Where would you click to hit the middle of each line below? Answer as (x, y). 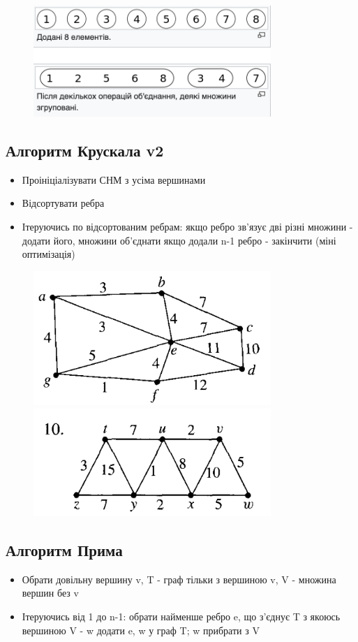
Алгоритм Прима (64, 549)
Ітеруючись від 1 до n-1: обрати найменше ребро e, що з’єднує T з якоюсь (181, 616)
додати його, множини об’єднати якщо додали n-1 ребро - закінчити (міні (179, 240)
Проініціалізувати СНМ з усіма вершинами (114, 179)
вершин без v (50, 593)
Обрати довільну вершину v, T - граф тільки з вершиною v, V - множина (179, 579)
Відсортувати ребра (63, 203)
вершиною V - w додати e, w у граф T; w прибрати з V (141, 630)
